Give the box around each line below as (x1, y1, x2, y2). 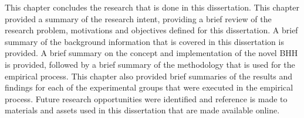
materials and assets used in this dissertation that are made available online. (5, 104, 280, 116)
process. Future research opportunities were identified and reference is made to (5, 92, 288, 105)
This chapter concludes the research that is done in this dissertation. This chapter (5, 1, 300, 13)
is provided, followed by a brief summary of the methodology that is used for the (5, 58, 295, 70)
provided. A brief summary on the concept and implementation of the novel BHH (5, 47, 298, 59)
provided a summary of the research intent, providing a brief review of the (5, 12, 272, 25)
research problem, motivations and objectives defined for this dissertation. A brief (5, 24, 298, 36)
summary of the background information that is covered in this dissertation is (5, 35, 284, 47)
